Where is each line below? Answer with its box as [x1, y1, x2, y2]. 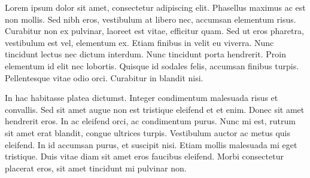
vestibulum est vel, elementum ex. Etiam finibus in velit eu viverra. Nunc [5, 36, 274, 48]
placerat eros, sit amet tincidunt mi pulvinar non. [5, 161, 187, 174]
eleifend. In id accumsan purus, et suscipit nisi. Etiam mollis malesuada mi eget [5, 138, 297, 151]
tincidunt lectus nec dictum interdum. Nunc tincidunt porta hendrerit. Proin [5, 48, 286, 60]
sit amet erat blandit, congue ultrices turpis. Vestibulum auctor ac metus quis [5, 126, 291, 139]
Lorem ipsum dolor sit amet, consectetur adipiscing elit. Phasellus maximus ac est [5, 1, 306, 13]
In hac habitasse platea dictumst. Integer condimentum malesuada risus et [5, 91, 278, 104]
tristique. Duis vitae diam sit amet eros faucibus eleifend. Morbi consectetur [5, 150, 284, 162]
